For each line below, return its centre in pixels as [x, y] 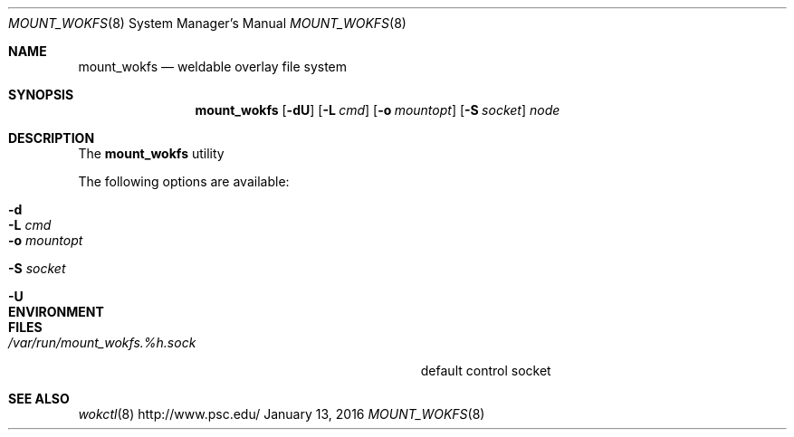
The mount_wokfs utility [151, 153]
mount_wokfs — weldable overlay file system [213, 66]
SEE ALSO [39, 399]
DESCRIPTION [52, 138]
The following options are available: [184, 181]
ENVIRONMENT [56, 312]
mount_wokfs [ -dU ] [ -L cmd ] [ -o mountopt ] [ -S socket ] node [378, 110]
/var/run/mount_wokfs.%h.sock [102, 342]
